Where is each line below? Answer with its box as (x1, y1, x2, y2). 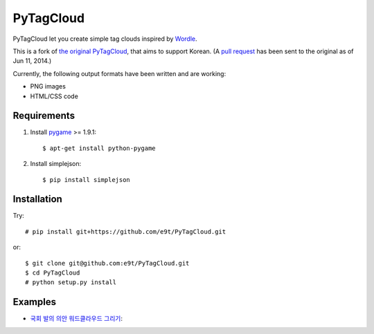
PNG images (30, 82, 66, 91)
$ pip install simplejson (42, 176, 131, 183)
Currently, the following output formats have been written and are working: (12, 69, 226, 77)
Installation (12, 194, 62, 205)
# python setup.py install (25, 279, 117, 286)
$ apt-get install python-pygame (42, 144, 156, 152)
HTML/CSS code (30, 92, 79, 100)
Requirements (12, 110, 75, 122)
